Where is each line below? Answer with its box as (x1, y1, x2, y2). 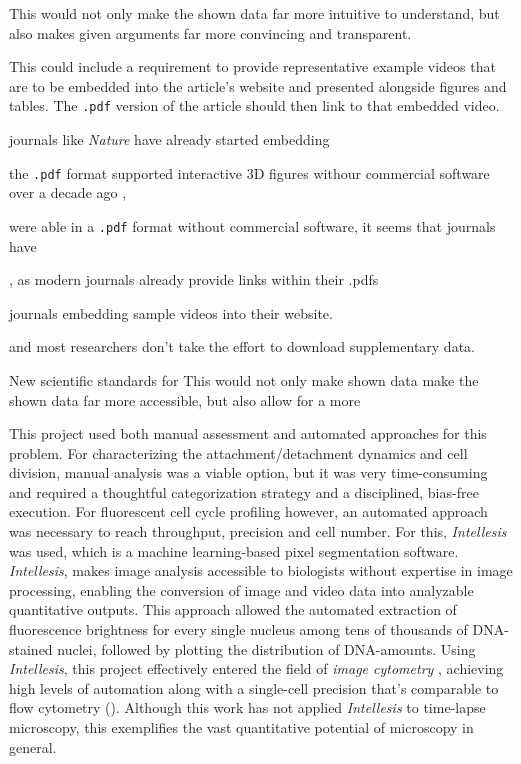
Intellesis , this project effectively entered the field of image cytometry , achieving (9, 658, 504, 679)
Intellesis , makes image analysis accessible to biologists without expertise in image (9, 560, 513, 581)
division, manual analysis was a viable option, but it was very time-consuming (9, 462, 488, 483)
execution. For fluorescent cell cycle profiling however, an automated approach (9, 501, 488, 522)
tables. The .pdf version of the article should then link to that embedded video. (9, 95, 500, 116)
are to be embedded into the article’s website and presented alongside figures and (9, 75, 507, 96)
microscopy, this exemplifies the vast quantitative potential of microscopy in (9, 717, 474, 737)
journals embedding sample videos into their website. (9, 302, 333, 323)
